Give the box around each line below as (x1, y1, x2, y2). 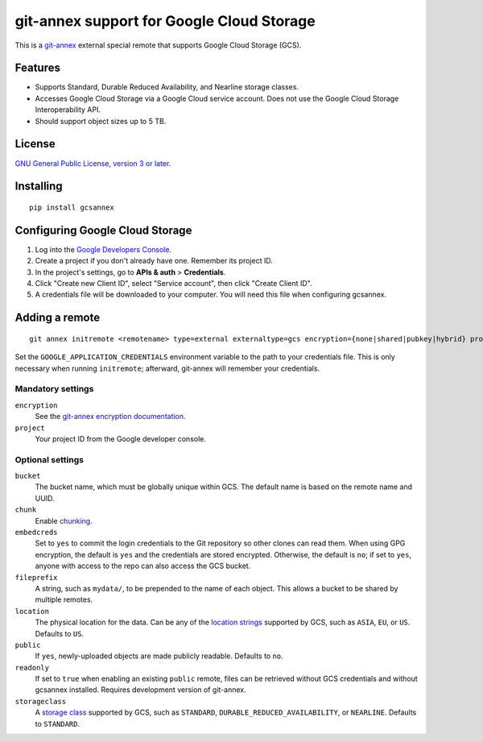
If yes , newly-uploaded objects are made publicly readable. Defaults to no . (35, 651, 283, 661)
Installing (14, 180, 64, 193)
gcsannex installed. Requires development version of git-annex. (35, 685, 246, 694)
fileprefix (14, 573, 58, 582)
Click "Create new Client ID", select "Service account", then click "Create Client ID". (35, 279, 313, 288)
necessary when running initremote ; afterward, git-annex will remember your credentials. (14, 363, 320, 373)
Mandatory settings (14, 383, 94, 395)
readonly (14, 663, 50, 672)
